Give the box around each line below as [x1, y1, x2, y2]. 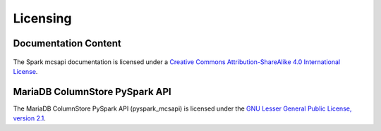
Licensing [13, 11, 72, 26]
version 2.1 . [13, 114, 46, 123]
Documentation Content [13, 37, 121, 49]
